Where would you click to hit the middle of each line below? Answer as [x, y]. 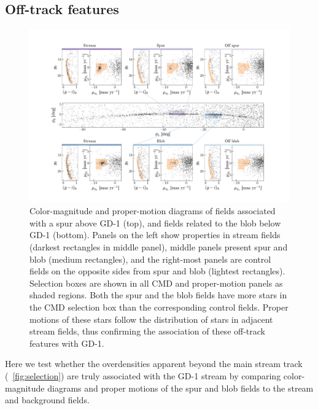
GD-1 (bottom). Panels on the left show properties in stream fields [155, 235]
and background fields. [47, 400]
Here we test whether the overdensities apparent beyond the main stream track [154, 364]
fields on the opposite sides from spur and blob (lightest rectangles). [157, 271]
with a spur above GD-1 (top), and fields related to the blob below [155, 222]
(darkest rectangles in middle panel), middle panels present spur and [159, 246]
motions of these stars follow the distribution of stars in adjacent [151, 319]
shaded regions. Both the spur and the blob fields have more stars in [158, 295]
